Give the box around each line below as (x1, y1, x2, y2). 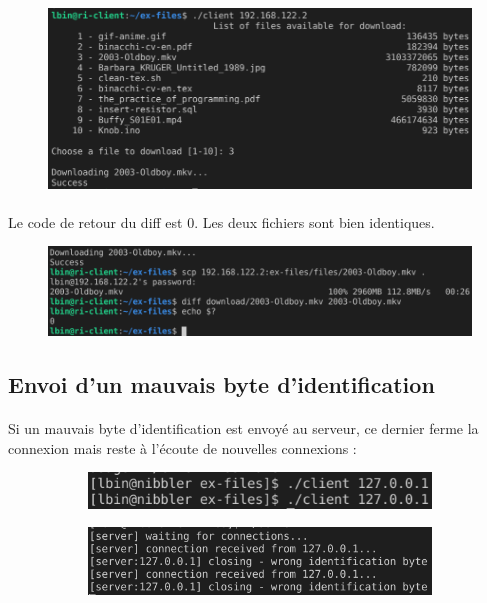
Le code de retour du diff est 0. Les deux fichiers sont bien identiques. (8, 211, 435, 232)
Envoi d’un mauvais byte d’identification (8, 369, 435, 400)
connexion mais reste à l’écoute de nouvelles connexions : (8, 437, 357, 458)
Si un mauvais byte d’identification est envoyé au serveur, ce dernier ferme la (8, 418, 479, 439)
